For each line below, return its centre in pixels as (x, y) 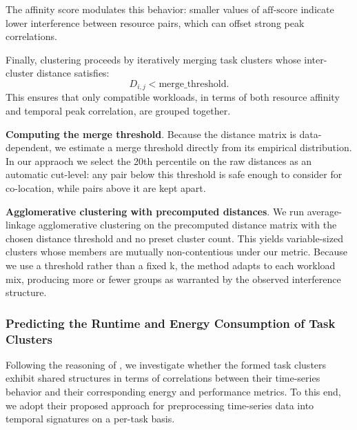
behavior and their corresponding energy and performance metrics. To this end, (173, 392)
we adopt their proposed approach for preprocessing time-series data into (160, 405)
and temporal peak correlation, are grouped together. (118, 111)
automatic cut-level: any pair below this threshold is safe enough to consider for (174, 174)
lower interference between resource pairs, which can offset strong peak (155, 22)
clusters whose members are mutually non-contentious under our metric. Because (176, 252)
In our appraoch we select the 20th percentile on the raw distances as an (159, 160)
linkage (21, 225)
